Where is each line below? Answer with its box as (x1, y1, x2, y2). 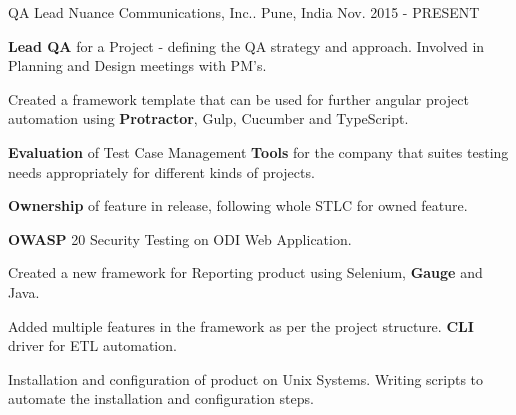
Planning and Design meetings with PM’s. (8, 55, 267, 76)
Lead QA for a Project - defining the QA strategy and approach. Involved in (8, 35, 485, 56)
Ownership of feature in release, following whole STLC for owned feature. (8, 195, 468, 216)
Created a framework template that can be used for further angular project (8, 88, 469, 109)
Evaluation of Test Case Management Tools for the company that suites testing (8, 141, 509, 162)
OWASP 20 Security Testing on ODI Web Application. (8, 228, 352, 249)
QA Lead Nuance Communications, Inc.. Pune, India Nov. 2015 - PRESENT (8, 2, 480, 22)
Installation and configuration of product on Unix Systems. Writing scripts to (8, 368, 484, 389)
